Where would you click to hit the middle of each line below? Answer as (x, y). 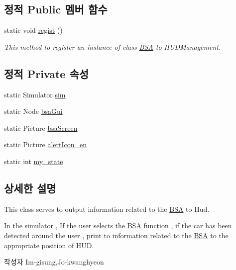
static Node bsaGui (33, 111)
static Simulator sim (35, 94)
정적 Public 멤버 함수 (56, 9)
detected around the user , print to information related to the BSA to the (116, 235)
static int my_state (34, 161)
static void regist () (33, 30)
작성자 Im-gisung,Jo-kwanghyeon (54, 262)
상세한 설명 (30, 188)
